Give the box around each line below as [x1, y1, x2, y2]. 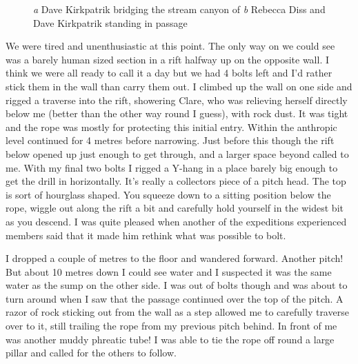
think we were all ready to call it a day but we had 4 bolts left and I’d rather [6, 65, 332, 80]
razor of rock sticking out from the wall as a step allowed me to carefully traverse [6, 305, 349, 319]
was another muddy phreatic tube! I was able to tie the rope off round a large [6, 332, 335, 346]
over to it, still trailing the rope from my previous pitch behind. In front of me [6, 318, 337, 333]
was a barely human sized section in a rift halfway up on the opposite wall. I [6, 52, 329, 66]
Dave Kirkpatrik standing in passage [33, 15, 188, 30]
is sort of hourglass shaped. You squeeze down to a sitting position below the [6, 187, 331, 201]
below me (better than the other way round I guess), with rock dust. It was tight [6, 106, 348, 121]
